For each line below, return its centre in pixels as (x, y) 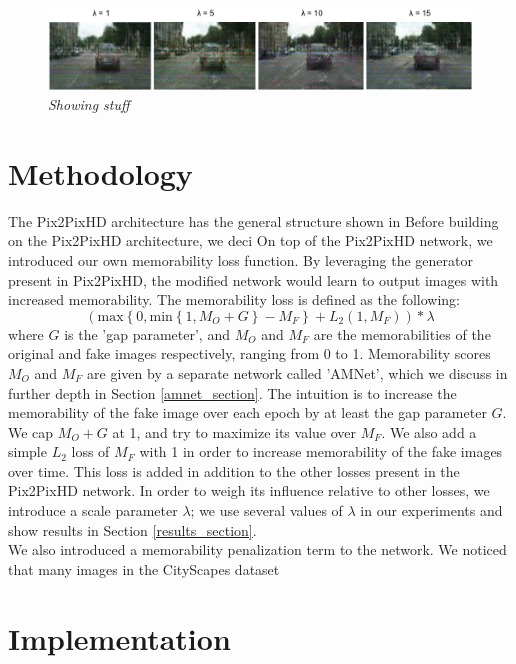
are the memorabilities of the (402, 333)
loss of (90, 451)
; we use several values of (266, 510)
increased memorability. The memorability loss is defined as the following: (234, 299)
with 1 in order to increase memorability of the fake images (321, 451)
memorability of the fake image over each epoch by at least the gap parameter (247, 412)
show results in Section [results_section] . (132, 529)
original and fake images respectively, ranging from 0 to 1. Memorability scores (249, 353)
